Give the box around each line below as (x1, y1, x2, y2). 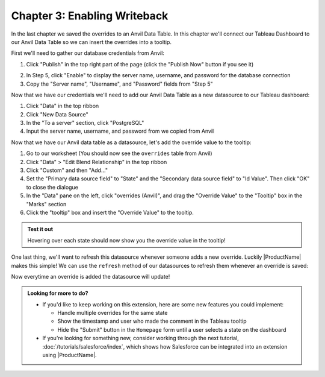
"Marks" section (26, 200, 67, 208)
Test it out (27, 226, 54, 233)
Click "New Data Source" (26, 110, 88, 118)
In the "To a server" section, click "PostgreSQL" (26, 119, 144, 127)
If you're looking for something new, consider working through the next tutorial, (42, 335, 239, 342)
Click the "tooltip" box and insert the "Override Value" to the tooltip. (26, 209, 194, 216)
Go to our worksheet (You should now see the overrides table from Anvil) (26, 150, 213, 157)
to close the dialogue (26, 183, 78, 191)
